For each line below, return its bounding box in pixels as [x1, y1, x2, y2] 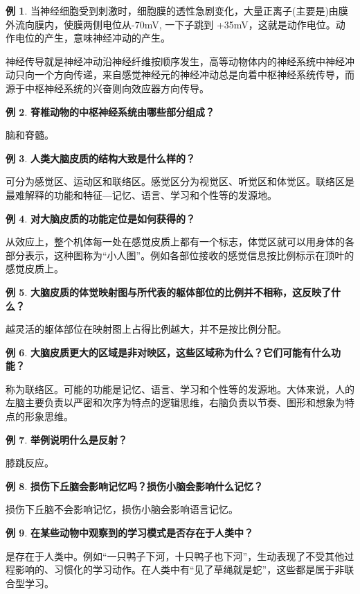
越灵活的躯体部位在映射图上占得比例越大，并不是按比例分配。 [6, 322, 287, 336]
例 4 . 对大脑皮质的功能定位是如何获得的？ [6, 211, 195, 225]
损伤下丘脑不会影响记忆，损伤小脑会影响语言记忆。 [6, 502, 238, 516]
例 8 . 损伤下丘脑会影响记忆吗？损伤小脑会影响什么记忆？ [6, 478, 263, 493]
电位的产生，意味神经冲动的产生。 [15, 30, 170, 45]
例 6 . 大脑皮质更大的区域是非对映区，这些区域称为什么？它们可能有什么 [6, 344, 331, 359]
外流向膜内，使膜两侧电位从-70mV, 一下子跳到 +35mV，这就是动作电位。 [6, 17, 336, 31]
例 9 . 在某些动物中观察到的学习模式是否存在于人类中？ [6, 525, 253, 540]
